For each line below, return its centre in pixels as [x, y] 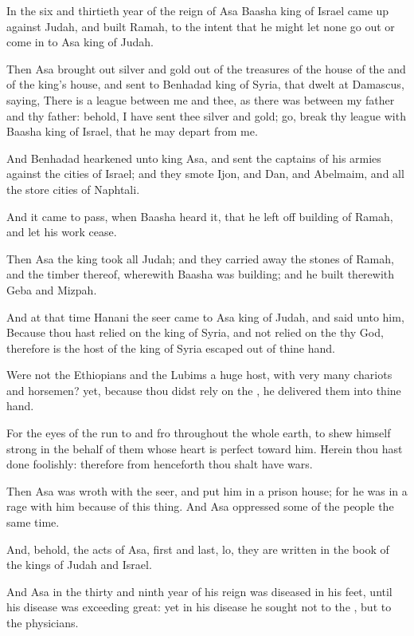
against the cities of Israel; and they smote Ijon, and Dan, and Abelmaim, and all [205, 174]
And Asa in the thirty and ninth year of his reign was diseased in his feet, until [199, 591]
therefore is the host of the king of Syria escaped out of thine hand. [171, 348]
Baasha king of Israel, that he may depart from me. [132, 131]
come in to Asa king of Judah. [80, 42]
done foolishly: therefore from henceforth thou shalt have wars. [160, 464]
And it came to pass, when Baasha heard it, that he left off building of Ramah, [200, 216]
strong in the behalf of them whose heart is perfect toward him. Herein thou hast [205, 448]
